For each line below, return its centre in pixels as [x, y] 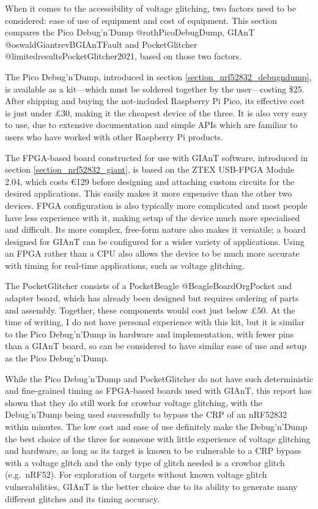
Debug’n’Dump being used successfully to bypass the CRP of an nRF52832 [146, 414]
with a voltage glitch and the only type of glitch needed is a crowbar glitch [145, 462]
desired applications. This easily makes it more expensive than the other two [149, 193]
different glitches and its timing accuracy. [82, 498]
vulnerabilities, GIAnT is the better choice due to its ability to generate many [151, 486]
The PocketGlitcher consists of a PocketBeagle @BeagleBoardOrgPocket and [148, 286]
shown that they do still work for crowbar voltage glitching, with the [134, 402]
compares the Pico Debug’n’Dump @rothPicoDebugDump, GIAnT [130, 32]
